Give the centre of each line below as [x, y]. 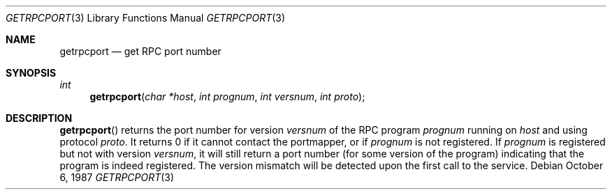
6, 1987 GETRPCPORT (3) [117, 177]
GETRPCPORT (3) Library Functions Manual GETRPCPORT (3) [146, 18]
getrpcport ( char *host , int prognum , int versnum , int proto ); [227, 96]
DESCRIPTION [39, 118]
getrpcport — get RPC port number [140, 51]
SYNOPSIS [31, 73]
